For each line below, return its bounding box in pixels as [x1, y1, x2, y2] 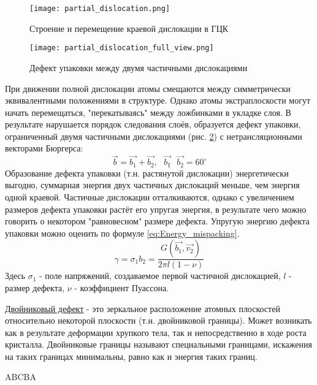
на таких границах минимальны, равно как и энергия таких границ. [5, 349, 258, 362]
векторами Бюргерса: [5, 142, 83, 154]
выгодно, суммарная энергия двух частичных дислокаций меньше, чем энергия [5, 178, 300, 191]
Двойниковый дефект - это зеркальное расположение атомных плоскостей [5, 302, 280, 314]
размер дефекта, [5, 281, 65, 294]
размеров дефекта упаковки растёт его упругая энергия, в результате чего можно [5, 202, 307, 215]
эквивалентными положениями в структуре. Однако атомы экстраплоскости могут [5, 94, 311, 107]
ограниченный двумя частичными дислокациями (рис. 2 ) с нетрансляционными [5, 129, 302, 142]
